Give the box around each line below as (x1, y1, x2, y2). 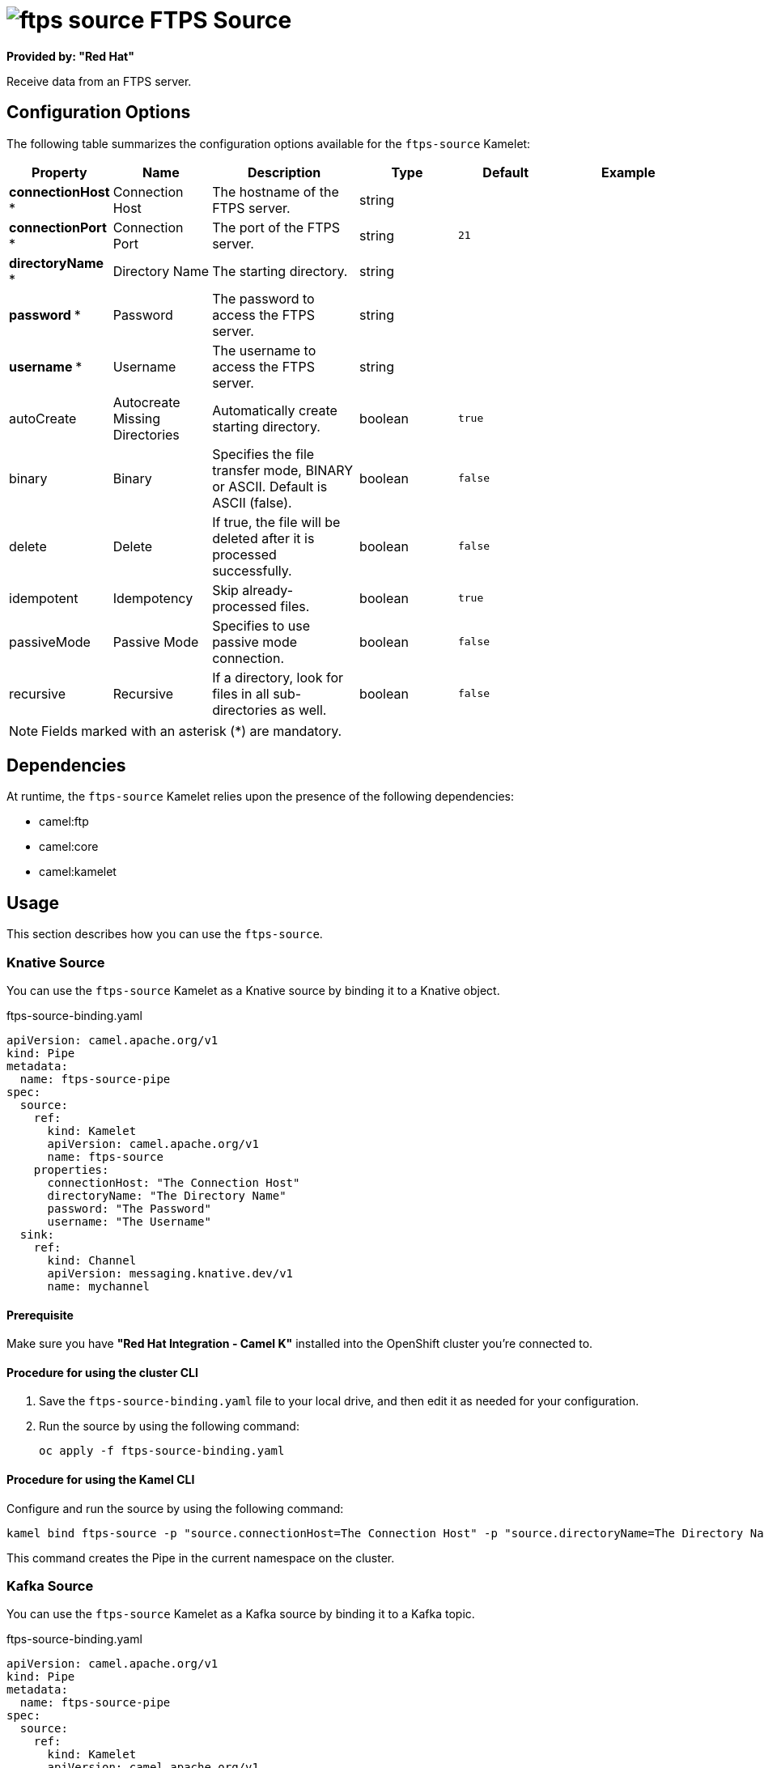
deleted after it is (212, 529, 315, 546)
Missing (112, 410, 161, 427)
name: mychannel (47, 1280, 151, 1294)
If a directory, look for (212, 669, 343, 686)
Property (32, 164, 87, 181)
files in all (212, 685, 270, 702)
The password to (212, 290, 315, 307)
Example (601, 164, 656, 181)
